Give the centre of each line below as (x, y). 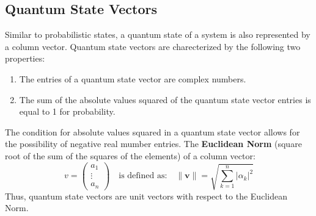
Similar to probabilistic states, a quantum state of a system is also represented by (158, 34)
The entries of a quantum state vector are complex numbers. (133, 78)
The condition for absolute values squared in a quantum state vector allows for (152, 131)
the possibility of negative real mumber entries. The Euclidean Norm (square (153, 144)
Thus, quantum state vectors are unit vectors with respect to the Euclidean (146, 196)
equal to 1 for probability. (67, 111)
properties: (25, 58)
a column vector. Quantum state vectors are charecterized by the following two (153, 46)
